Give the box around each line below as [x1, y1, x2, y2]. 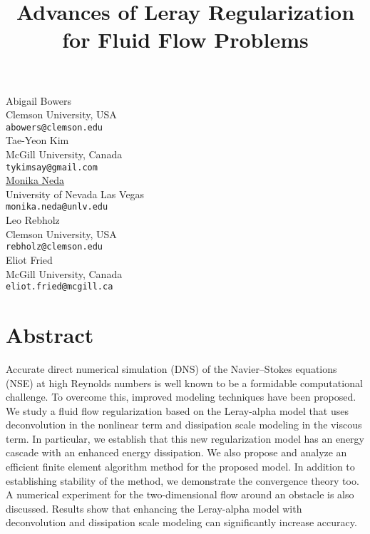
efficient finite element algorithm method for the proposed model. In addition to [6, 459, 355, 474]
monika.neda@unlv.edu [6, 202, 108, 212]
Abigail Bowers [6, 93, 72, 108]
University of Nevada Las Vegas [6, 186, 145, 201]
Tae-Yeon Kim [6, 133, 69, 148]
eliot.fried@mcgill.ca [6, 282, 113, 292]
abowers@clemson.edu [6, 122, 103, 133]
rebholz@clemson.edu [6, 242, 103, 252]
